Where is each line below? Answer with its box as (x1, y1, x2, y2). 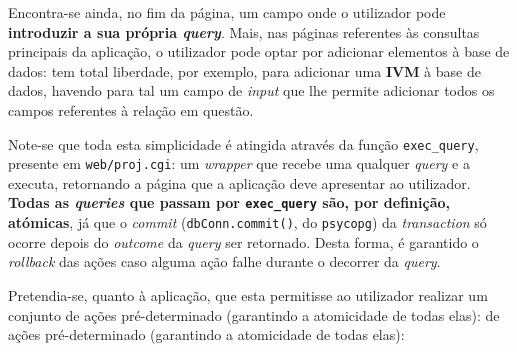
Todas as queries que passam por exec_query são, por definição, (8, 192, 450, 213)
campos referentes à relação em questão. (8, 99, 254, 120)
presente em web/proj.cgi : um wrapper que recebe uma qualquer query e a (8, 153, 470, 174)
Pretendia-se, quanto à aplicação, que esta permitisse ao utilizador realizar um (8, 284, 488, 305)
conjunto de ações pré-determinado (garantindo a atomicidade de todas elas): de (8, 304, 500, 325)
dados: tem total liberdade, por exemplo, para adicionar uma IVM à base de (8, 60, 481, 81)
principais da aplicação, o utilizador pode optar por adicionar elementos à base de (8, 41, 510, 62)
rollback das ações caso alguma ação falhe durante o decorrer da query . (8, 251, 441, 272)
